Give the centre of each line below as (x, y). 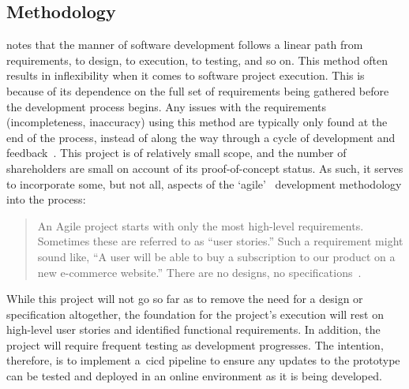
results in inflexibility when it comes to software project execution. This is (186, 75)
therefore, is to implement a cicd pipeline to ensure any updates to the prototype (203, 360)
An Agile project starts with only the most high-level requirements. (201, 225)
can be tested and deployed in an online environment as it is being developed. (194, 376)
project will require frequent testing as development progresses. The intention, (195, 344)
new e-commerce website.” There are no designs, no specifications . (199, 272)
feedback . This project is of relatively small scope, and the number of (176, 153)
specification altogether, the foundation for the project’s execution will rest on (195, 314)
